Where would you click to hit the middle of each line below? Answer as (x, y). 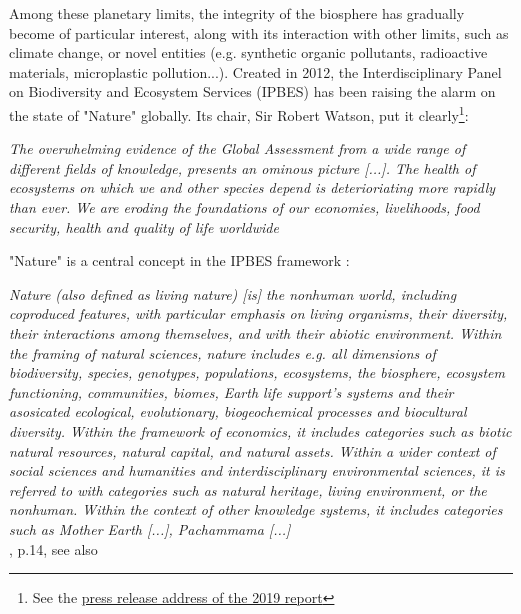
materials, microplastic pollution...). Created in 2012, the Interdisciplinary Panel (255, 71)
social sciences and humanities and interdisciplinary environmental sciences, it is (257, 470)
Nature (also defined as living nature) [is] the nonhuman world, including (233, 293)
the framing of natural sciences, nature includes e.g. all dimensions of (222, 352)
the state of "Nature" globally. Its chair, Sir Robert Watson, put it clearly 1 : (239, 113)
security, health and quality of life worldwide (144, 226)
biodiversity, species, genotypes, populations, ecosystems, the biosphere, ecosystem (257, 372)
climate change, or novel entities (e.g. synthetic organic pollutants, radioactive (248, 52)
